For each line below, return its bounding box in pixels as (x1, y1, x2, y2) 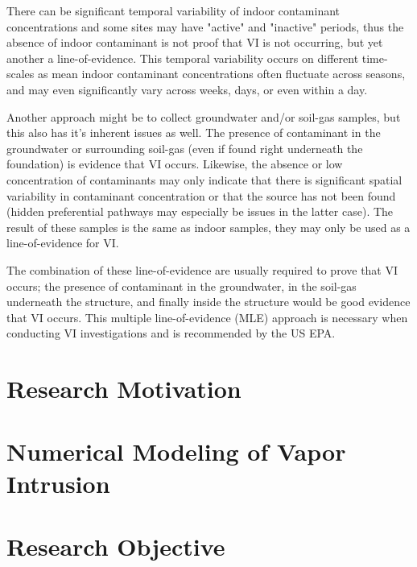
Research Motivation (6, 372, 242, 405)
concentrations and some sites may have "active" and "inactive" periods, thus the (6, 18, 404, 35)
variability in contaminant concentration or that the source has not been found (6, 187, 396, 204)
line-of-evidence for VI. (6, 234, 119, 251)
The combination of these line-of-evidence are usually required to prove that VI (6, 261, 398, 278)
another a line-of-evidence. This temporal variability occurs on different (6, 49, 359, 66)
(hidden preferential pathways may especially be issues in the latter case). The (6, 203, 394, 220)
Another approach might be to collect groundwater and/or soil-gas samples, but (6, 108, 401, 125)
